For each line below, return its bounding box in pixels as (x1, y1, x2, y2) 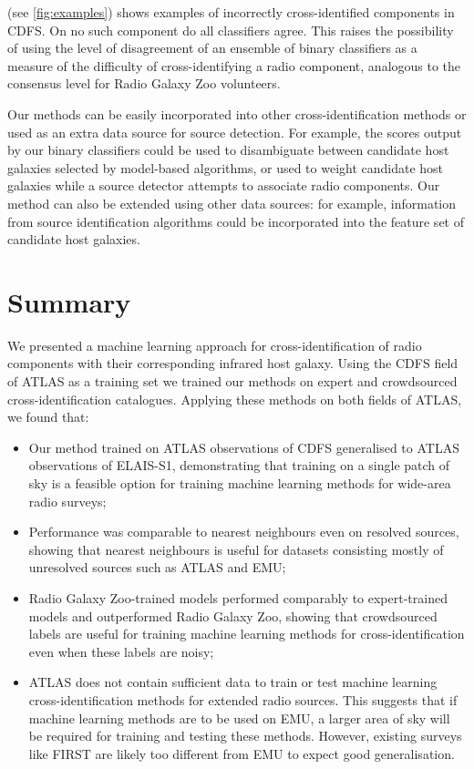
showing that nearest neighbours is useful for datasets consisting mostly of (28, 539, 444, 559)
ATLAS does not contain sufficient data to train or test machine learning (28, 672, 438, 692)
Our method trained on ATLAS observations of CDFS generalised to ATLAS (28, 437, 459, 456)
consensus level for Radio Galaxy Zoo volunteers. (7, 74, 281, 93)
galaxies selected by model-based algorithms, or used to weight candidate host (7, 158, 444, 177)
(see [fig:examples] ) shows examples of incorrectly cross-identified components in (7, 3, 455, 21)
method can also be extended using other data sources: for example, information (7, 193, 457, 212)
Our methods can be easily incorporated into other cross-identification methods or (7, 104, 467, 123)
